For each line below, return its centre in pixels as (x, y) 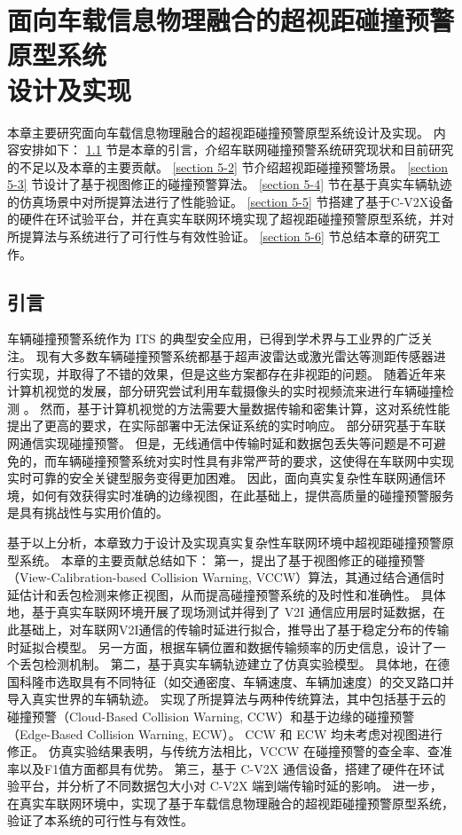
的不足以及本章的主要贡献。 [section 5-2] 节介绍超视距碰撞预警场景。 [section (228, 166)
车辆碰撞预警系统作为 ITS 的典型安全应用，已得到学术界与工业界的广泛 (214, 339)
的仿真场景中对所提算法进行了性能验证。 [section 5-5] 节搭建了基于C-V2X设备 (231, 201)
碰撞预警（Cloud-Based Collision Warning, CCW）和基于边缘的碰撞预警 (211, 716)
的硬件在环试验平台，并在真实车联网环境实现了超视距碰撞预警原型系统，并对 (231, 219)
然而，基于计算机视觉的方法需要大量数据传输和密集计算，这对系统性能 (245, 408)
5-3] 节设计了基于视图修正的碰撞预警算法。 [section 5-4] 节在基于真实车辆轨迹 (230, 184)
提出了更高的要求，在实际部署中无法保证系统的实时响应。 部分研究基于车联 (227, 425)
